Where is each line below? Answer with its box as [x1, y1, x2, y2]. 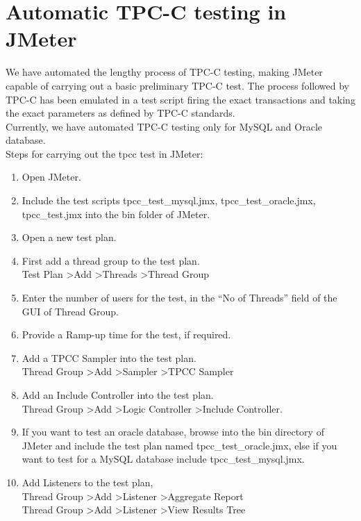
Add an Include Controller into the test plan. [22, 388, 214, 402]
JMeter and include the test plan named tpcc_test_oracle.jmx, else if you [22, 438, 337, 452]
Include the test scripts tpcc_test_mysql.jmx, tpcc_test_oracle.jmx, [22, 193, 316, 208]
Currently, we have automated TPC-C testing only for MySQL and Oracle [6, 119, 323, 133]
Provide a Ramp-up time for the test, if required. [22, 327, 231, 342]
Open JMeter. [22, 169, 81, 184]
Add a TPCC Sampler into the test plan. [22, 350, 196, 365]
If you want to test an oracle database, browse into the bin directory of [22, 424, 324, 439]
